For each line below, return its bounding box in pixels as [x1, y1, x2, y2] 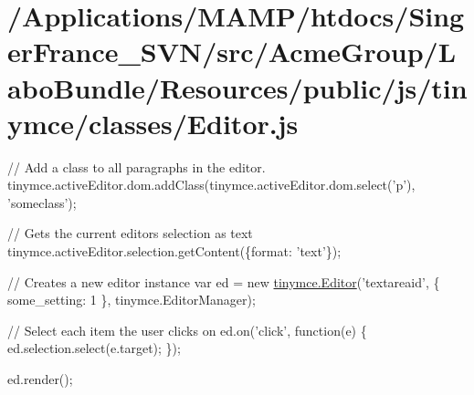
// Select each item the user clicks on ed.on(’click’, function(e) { [7, 320, 367, 339]
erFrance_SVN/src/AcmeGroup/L [7, 33, 457, 70]
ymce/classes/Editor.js [7, 104, 299, 141]
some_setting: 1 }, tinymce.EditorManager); [7, 290, 256, 309]
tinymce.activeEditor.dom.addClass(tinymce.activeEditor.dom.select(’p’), [7, 175, 416, 194]
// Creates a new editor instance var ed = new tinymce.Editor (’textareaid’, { [7, 272, 440, 291]
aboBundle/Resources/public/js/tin [7, 68, 468, 106]
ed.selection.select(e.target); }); [7, 338, 181, 358]
